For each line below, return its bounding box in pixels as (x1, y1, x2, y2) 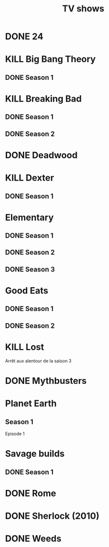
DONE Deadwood (5, 149, 78, 161)
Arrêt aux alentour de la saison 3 (5, 358, 72, 364)
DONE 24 (5, 31, 44, 42)
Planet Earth (5, 398, 57, 409)
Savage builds (5, 448, 65, 459)
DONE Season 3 (5, 265, 55, 273)
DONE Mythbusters (5, 375, 87, 386)
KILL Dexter (5, 172, 54, 183)
